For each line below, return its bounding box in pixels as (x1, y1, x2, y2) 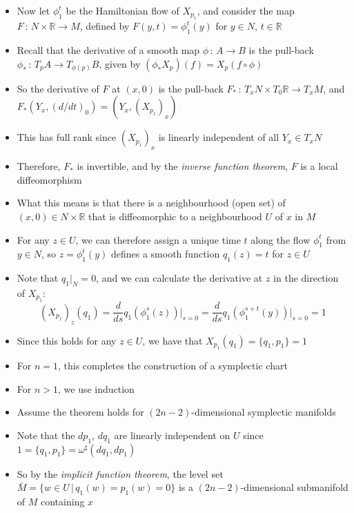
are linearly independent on (114, 427, 230, 442)
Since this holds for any (17, 333, 117, 347)
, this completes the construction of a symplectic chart (58, 358, 288, 373)
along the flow (250, 232, 311, 246)
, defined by (79, 19, 130, 33)
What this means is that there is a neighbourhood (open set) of (17, 195, 286, 210)
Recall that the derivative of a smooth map (17, 43, 200, 57)
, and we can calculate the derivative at (96, 271, 263, 285)
